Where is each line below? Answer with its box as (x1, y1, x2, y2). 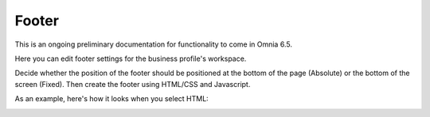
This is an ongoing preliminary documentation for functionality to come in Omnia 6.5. (14, 40, 292, 49)
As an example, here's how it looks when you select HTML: (14, 94, 209, 104)
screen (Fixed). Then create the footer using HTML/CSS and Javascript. (14, 79, 251, 89)
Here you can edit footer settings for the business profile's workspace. (14, 54, 247, 63)
